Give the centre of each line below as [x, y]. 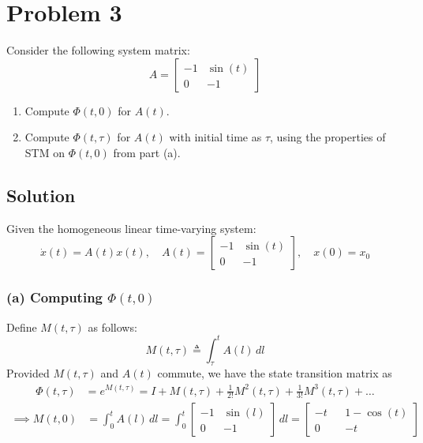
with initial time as [215, 137]
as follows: [112, 327]
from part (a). [147, 152]
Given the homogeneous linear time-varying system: [131, 228]
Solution [41, 195]
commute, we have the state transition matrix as [275, 373]
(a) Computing [55, 297]
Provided [28, 373]
